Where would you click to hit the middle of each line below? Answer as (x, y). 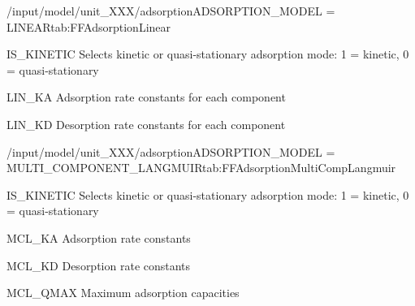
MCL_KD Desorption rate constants (99, 265)
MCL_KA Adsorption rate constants (99, 237)
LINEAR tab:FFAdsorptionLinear (89, 26)
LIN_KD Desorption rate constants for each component (146, 124)
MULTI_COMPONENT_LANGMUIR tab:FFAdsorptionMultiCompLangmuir (201, 168)
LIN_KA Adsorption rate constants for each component (146, 97)
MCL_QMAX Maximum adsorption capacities (123, 293)
